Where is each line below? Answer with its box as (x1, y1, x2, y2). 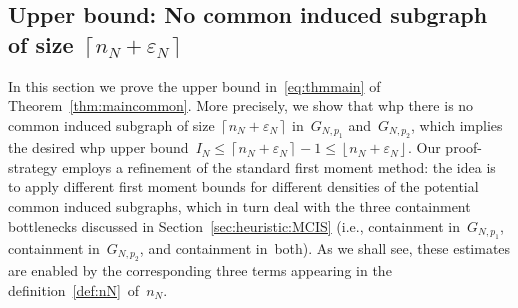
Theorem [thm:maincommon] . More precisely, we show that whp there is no (8, 95, 474, 116)
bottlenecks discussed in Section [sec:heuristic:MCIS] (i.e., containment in (8, 215, 461, 236)
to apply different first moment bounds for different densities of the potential (8, 176, 479, 197)
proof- (445, 137, 482, 158)
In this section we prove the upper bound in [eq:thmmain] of (8, 75, 381, 96)
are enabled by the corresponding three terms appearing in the (8, 260, 392, 281)
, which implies (411, 114, 503, 135)
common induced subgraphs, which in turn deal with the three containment (8, 195, 471, 216)
